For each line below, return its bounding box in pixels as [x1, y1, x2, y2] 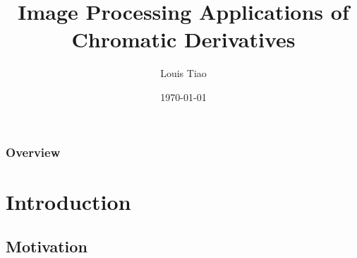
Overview [6, 143, 61, 160]
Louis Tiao [160, 66, 207, 81]
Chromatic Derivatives [71, 25, 296, 54]
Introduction [6, 187, 131, 216]
